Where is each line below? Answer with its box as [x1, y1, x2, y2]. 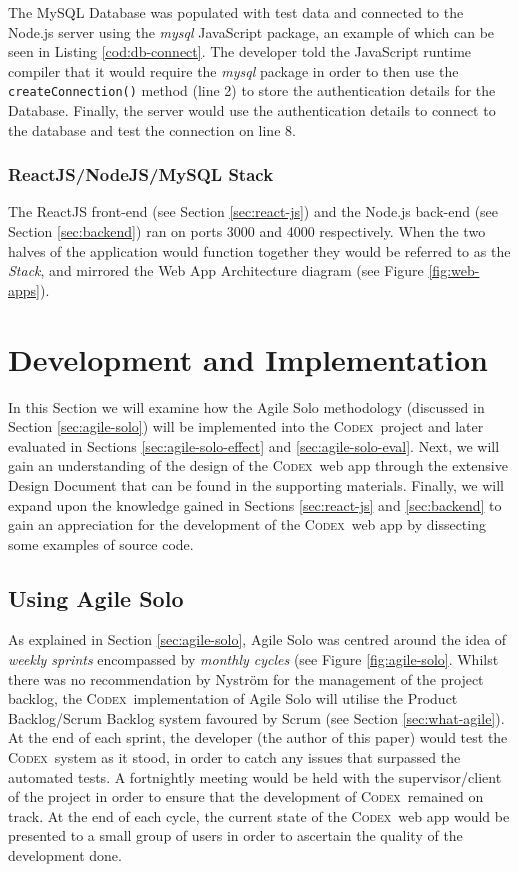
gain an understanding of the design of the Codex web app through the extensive [8, 455, 508, 476]
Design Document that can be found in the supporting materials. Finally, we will [8, 474, 504, 495]
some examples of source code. [8, 533, 194, 554]
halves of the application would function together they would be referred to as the [8, 240, 511, 261]
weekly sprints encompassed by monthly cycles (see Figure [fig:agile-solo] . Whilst [8, 649, 499, 670]
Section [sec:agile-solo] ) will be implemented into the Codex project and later [8, 416, 484, 437]
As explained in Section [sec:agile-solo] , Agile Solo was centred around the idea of [8, 629, 507, 650]
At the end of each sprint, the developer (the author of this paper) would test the [8, 727, 508, 748]
